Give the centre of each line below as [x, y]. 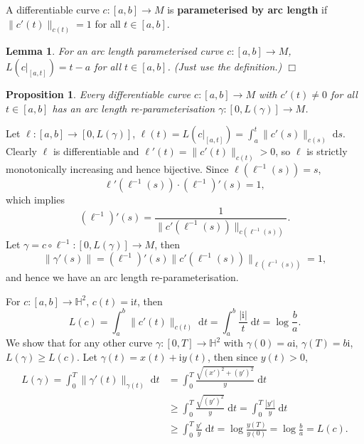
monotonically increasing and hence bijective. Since [117, 169]
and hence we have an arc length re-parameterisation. [122, 276]
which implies [35, 200]
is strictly [327, 151]
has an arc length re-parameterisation [134, 108]
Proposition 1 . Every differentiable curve [98, 94]
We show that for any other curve [79, 343]
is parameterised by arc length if [247, 9]
